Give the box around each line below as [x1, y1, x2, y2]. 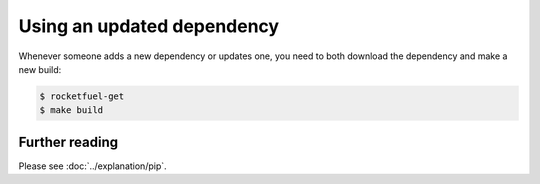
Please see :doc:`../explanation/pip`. [18, 160, 167, 172]
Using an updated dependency [18, 15, 280, 37]
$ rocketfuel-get [39, 90, 125, 102]
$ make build [39, 105, 104, 116]
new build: [18, 63, 62, 75]
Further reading [18, 133, 119, 150]
